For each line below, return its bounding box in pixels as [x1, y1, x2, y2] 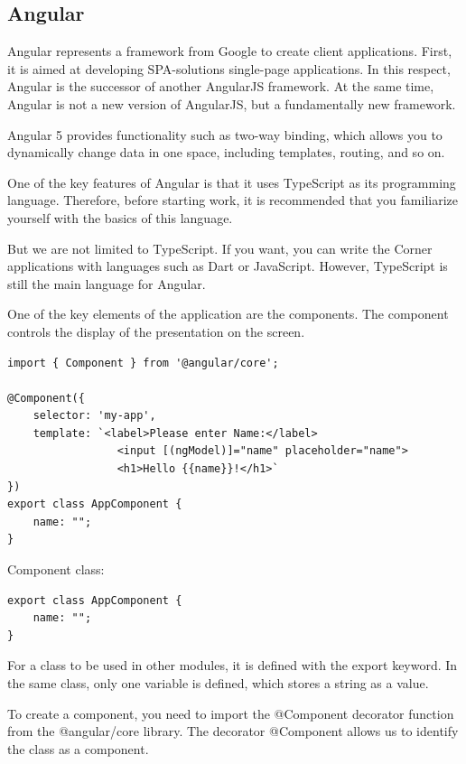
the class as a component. [7, 739, 149, 758]
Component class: [7, 560, 105, 579]
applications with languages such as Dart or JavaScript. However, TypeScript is [7, 256, 448, 275]
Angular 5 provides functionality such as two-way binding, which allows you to [7, 125, 443, 144]
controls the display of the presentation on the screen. [7, 321, 305, 340]
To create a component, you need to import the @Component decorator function [7, 703, 454, 722]
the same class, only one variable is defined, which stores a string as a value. [7, 674, 429, 693]
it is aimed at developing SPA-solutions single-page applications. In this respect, [7, 59, 451, 78]
